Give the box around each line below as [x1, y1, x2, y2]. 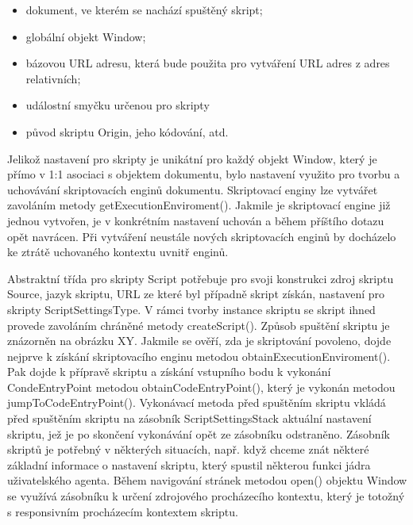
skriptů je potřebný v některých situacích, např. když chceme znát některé [7, 441, 369, 458]
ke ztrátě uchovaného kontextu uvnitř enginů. [7, 243, 229, 260]
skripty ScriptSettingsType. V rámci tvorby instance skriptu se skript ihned [7, 301, 376, 317]
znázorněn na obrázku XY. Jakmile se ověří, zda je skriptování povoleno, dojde [7, 332, 392, 349]
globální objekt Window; [25, 28, 146, 44]
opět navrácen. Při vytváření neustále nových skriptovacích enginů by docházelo [7, 228, 396, 244]
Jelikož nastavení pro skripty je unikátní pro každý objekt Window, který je [7, 150, 377, 167]
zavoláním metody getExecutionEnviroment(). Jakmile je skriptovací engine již [7, 197, 391, 213]
